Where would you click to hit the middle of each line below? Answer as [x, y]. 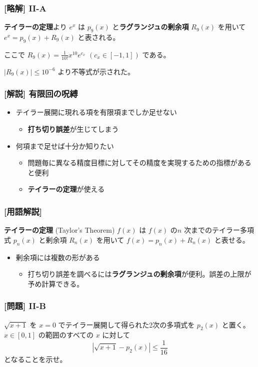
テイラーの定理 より [35, 27]
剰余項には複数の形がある [58, 257]
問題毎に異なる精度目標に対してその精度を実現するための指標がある [139, 163]
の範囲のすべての [66, 335]
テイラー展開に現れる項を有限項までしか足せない [96, 112]
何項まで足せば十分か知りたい [65, 146]
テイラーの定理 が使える [66, 189]
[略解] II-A [25, 8]
